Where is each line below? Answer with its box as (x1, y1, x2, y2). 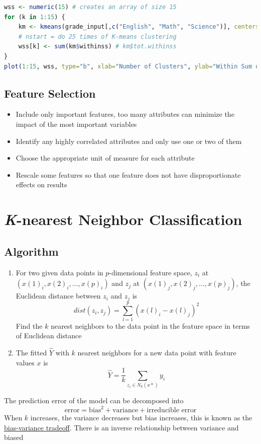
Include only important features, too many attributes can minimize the (16, 109, 234, 119)
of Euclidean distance (16, 330, 82, 341)
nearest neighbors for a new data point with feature (77, 347, 236, 358)
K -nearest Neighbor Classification (4, 209, 242, 230)
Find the (16, 320, 43, 331)
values (16, 357, 35, 367)
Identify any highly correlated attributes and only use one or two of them (16, 135, 242, 146)
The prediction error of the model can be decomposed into (4, 395, 184, 406)
